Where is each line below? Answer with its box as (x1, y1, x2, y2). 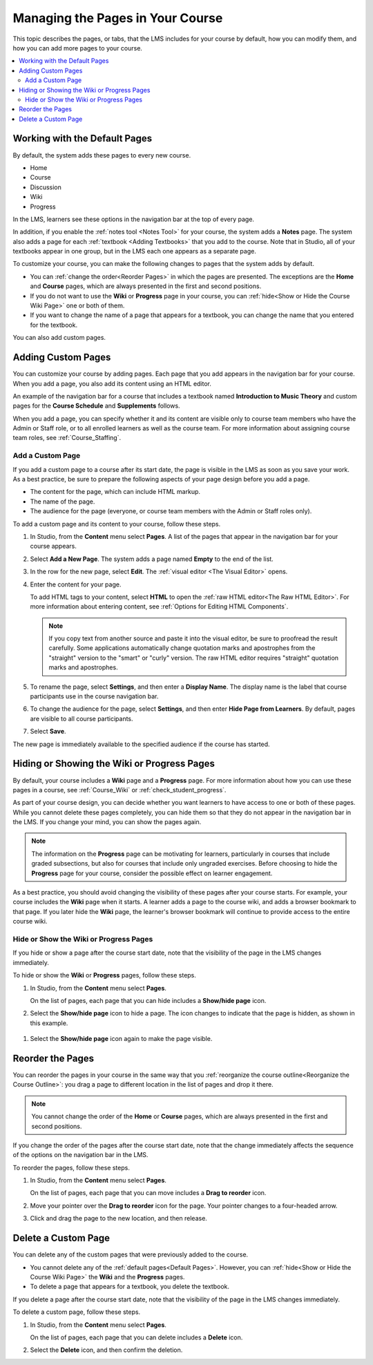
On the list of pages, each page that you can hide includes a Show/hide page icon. (30, 996, 267, 1004)
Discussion (30, 183, 61, 191)
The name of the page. (30, 497, 95, 506)
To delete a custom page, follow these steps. (12, 1308, 141, 1316)
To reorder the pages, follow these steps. (12, 1163, 131, 1172)
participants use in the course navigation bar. (30, 692, 159, 700)
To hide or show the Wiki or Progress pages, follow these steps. (12, 971, 197, 980)
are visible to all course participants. (30, 714, 134, 723)
